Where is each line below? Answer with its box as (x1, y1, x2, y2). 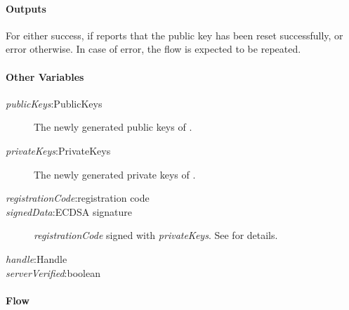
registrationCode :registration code (6, 190, 150, 205)
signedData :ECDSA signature (6, 204, 133, 219)
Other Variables (6, 69, 84, 84)
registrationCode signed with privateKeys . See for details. (34, 228, 278, 243)
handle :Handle (6, 251, 67, 266)
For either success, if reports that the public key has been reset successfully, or (6, 27, 343, 42)
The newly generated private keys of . (34, 167, 196, 181)
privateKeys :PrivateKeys (6, 143, 111, 157)
